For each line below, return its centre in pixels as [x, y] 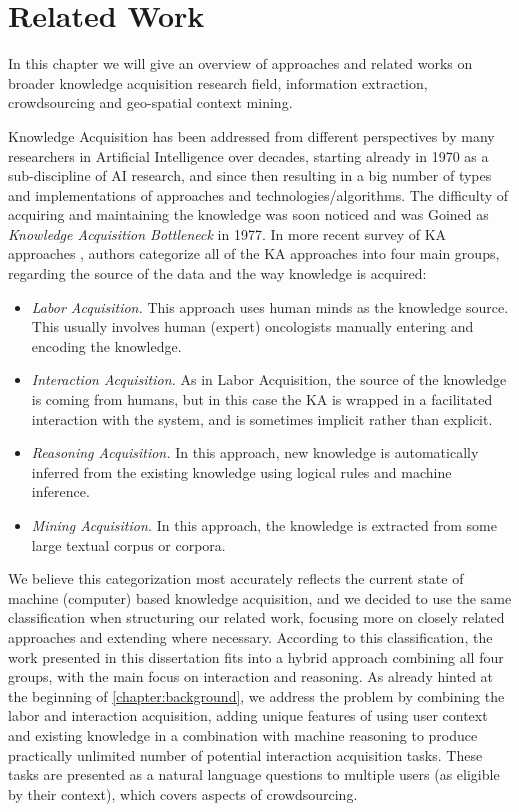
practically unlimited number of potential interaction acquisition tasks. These [245, 754]
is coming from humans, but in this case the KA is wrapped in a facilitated [262, 399]
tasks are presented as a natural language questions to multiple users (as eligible [254, 774]
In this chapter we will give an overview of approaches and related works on [240, 63]
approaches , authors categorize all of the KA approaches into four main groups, [254, 253]
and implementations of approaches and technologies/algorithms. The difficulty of [258, 194]
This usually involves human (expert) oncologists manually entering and [252, 326]
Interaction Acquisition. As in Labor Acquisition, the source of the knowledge [269, 379]
